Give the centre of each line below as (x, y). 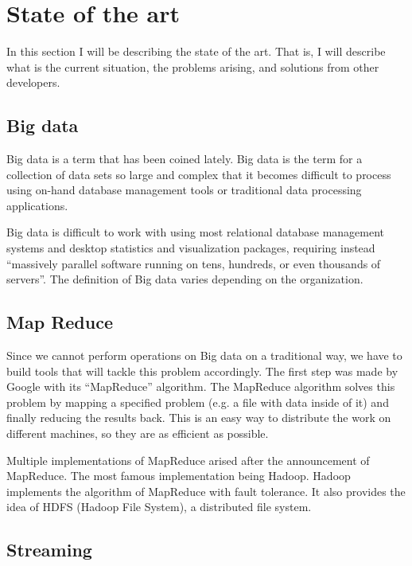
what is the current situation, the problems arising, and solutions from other (193, 66)
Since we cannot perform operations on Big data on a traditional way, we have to (204, 355)
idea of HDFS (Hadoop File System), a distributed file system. (159, 507)
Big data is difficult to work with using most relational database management (196, 232)
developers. (33, 82)
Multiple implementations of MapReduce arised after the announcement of (188, 460)
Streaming (49, 550)
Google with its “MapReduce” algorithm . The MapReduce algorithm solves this (201, 386)
